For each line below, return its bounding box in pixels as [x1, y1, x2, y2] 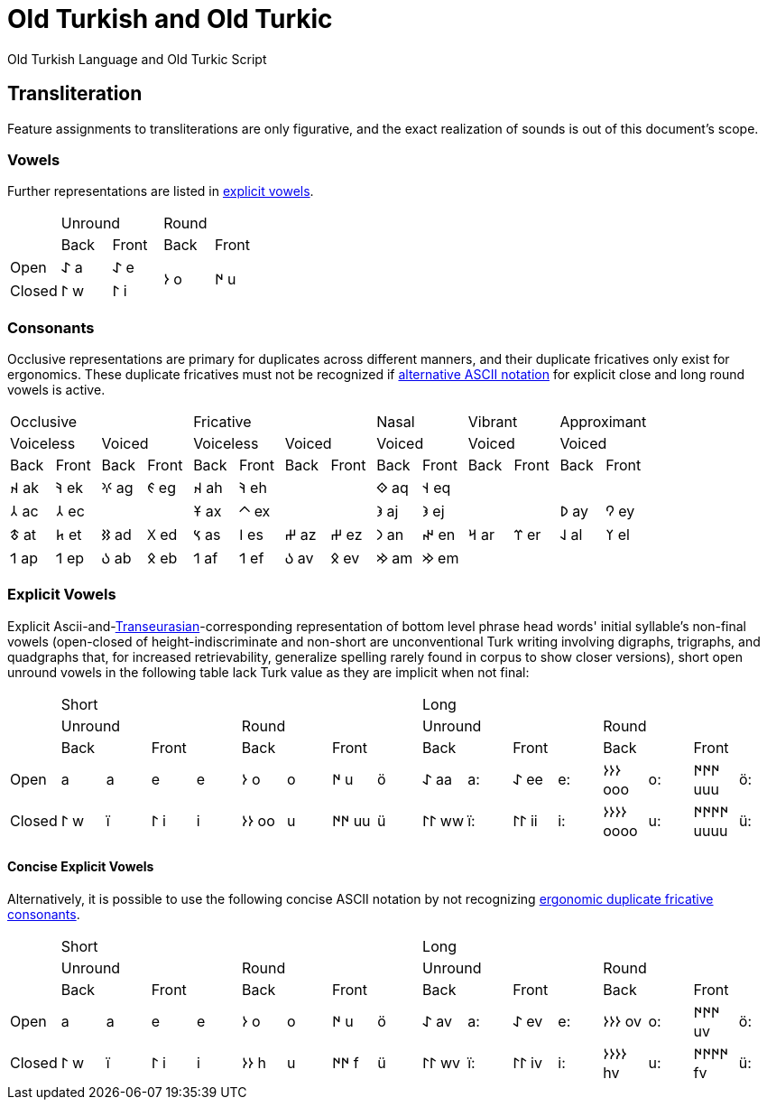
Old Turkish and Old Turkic [7, 4, 333, 34]
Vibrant [467, 413, 518, 432]
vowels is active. [7, 382, 106, 398]
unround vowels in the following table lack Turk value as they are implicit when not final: [7, 664, 530, 680]
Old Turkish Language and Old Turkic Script [7, 51, 267, 67]
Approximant [559, 413, 647, 432]
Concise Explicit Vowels [7, 859, 154, 875]
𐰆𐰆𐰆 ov [603, 1012, 642, 1031]
